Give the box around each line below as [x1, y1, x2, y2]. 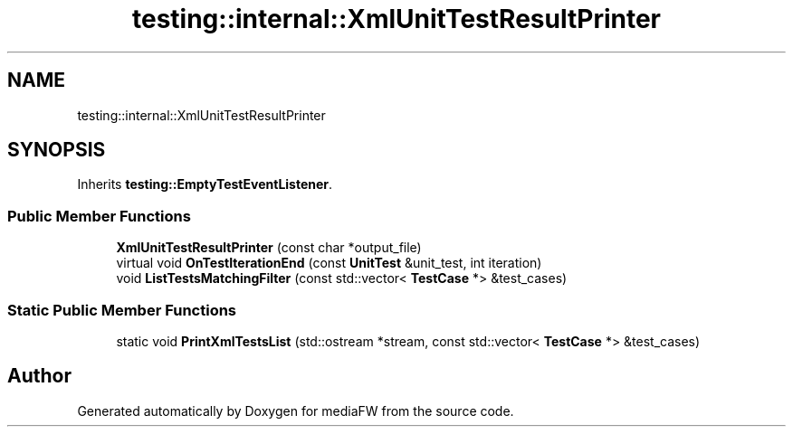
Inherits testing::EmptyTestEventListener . [77, 176, 333, 193]
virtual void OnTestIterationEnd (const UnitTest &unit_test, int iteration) [116, 255, 542, 271]
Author [7, 364, 72, 388]
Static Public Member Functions [7, 300, 237, 319]
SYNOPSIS [7, 138, 106, 162]
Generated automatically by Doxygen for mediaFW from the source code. [77, 402, 514, 419]
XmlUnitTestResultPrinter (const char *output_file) [116, 240, 422, 256]
